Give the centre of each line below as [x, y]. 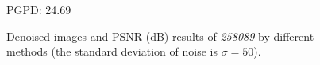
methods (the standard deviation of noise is [112, 51]
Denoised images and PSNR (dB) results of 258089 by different [160, 36]
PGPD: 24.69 [39, 9]
